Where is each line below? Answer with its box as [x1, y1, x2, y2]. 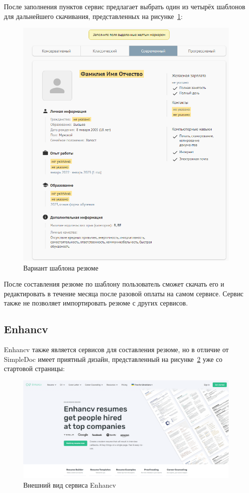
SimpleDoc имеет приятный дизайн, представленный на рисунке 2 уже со [4, 354, 222, 364]
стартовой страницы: [4, 363, 65, 374]
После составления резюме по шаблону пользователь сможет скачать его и [4, 279, 224, 289]
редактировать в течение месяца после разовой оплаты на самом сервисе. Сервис [4, 288, 244, 298]
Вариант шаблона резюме [23, 262, 98, 272]
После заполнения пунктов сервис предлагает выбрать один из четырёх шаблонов [4, 1, 246, 11]
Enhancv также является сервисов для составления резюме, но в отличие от [4, 344, 229, 355]
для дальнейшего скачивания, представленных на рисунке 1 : [4, 11, 183, 21]
